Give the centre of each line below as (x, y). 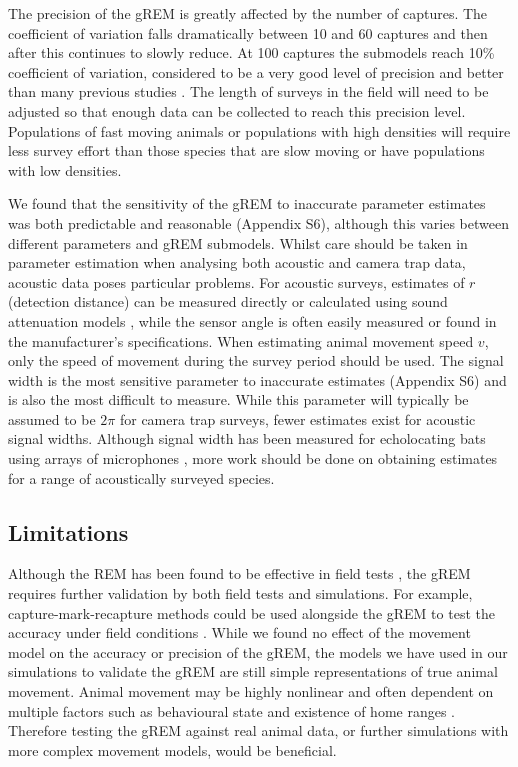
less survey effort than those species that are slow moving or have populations (246, 150)
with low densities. (65, 169)
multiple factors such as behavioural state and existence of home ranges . (232, 710)
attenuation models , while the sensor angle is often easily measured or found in (252, 320)
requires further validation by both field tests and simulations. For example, (240, 593)
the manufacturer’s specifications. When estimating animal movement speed (241, 340)
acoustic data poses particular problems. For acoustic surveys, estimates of (236, 281)
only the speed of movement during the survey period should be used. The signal (256, 360)
